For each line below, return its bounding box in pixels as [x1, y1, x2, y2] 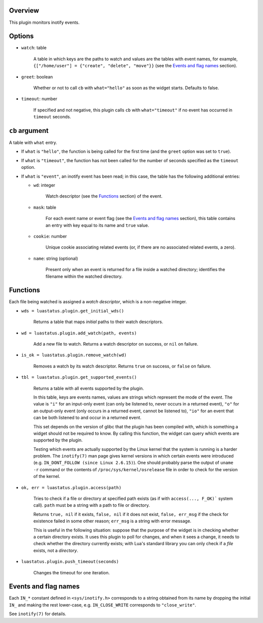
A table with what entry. [9, 140, 57, 146]
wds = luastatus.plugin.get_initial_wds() [21, 308, 124, 313]
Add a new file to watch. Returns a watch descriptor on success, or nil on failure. [33, 341, 198, 347]
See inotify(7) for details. [9, 611, 67, 617]
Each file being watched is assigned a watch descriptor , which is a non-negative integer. [9, 299, 187, 305]
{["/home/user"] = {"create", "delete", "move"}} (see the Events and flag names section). [33, 63, 237, 69]
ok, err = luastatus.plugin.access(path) [21, 485, 122, 490]
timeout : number [21, 96, 57, 102]
